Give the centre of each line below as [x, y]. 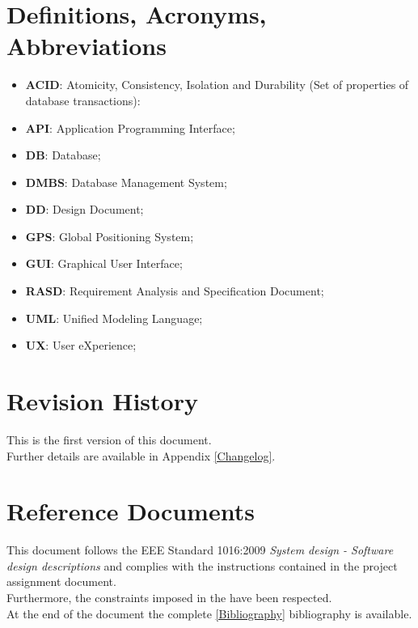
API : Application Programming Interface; [130, 127]
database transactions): [83, 100]
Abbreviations [87, 46]
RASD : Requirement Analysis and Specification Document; [175, 291]
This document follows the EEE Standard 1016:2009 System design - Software [200, 550]
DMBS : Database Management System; [126, 182]
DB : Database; [63, 155]
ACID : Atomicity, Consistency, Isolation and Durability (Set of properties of [217, 85]
